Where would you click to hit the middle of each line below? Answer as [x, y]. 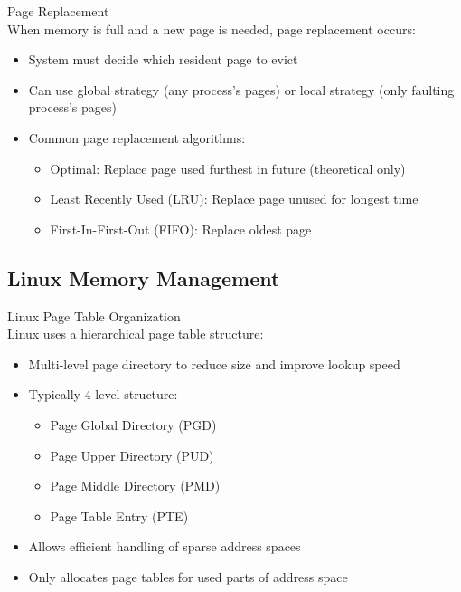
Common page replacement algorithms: [137, 137]
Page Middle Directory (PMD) [135, 486]
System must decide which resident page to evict [163, 59]
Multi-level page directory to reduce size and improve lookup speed [214, 363]
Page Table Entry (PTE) [119, 516]
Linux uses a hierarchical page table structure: [136, 334]
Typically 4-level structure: [103, 394]
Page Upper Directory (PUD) [132, 455]
